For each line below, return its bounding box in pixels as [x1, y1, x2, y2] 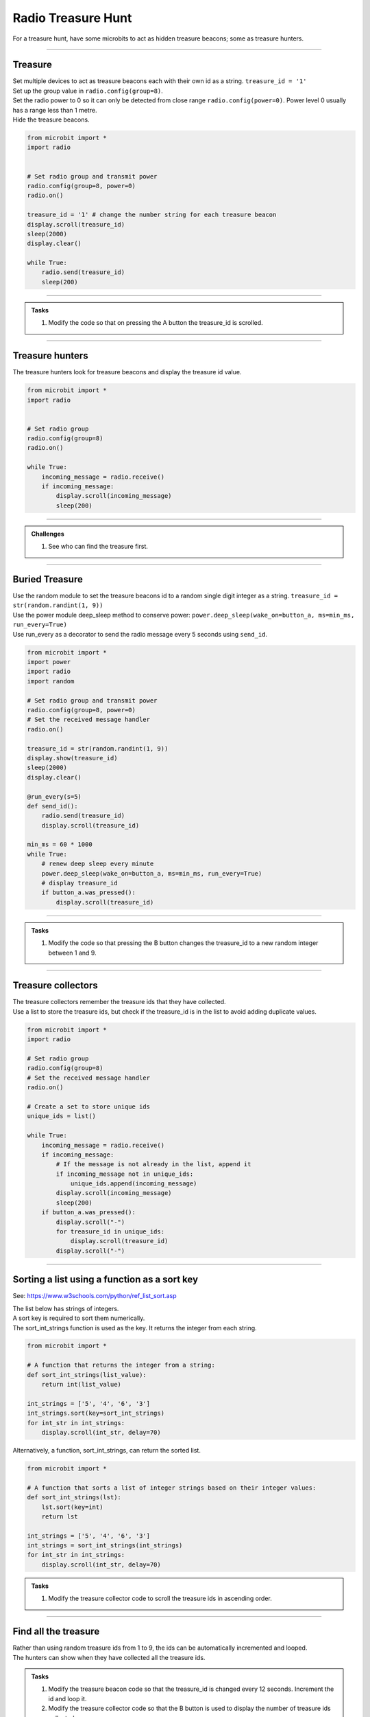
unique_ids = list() [27, 1113, 96, 1120]
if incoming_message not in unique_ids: [56, 1170, 194, 1178]
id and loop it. [48, 1694, 87, 1703]
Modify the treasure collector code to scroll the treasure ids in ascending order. [48, 1594, 272, 1603]
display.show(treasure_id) [27, 754, 118, 762]
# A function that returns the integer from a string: [27, 1361, 215, 1369]
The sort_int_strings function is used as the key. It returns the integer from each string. [12, 1323, 257, 1332]
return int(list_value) [41, 1380, 121, 1389]
